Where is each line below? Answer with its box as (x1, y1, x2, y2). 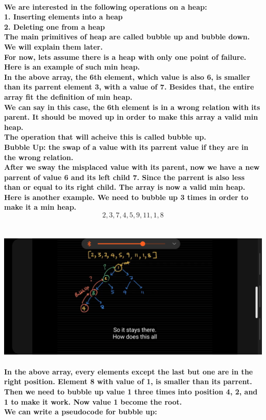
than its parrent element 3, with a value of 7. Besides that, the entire (4, 81, 254, 92)
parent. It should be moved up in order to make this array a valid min (4, 112, 258, 122)
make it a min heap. (4, 202, 77, 212)
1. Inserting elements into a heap (4, 11, 123, 22)
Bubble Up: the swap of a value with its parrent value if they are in (4, 141, 249, 152)
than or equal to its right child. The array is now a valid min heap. (4, 182, 246, 192)
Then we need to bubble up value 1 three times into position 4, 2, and (4, 386, 258, 397)
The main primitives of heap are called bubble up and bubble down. (4, 31, 250, 42)
